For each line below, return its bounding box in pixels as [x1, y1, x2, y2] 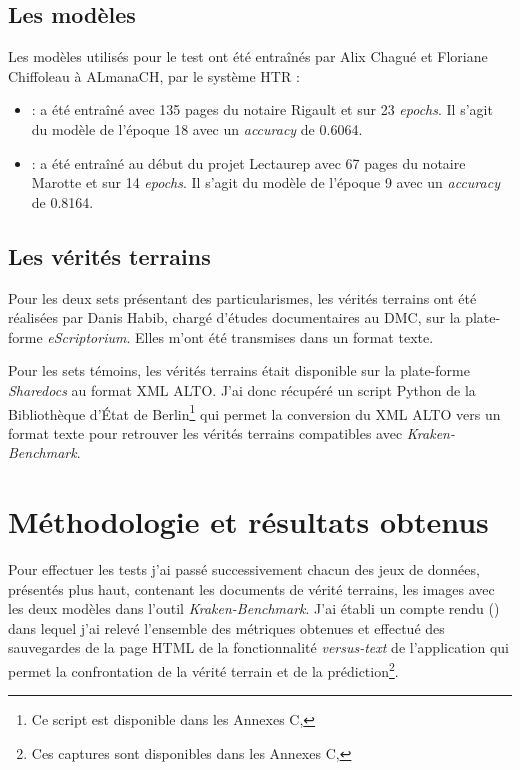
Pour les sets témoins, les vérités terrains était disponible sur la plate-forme [8, 360, 470, 381]
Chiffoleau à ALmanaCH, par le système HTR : [8, 65, 300, 86]
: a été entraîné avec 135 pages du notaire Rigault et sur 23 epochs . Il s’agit [31, 99, 493, 120]
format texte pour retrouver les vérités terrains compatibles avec [8, 422, 403, 443]
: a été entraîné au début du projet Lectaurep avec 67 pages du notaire [31, 152, 466, 173]
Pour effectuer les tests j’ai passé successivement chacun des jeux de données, [8, 559, 480, 580]
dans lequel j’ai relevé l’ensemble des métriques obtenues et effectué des [8, 617, 445, 638]
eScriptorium [47, 326, 127, 347]
